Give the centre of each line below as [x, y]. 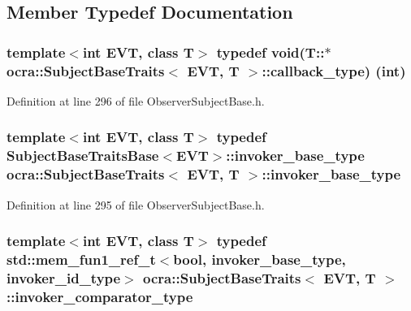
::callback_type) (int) [334, 70]
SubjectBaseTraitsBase [83, 155]
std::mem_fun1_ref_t [81, 259]
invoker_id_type [64, 277]
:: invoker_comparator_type [100, 296]
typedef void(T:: [270, 52]
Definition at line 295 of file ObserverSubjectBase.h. [136, 204]
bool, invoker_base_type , [260, 259]
